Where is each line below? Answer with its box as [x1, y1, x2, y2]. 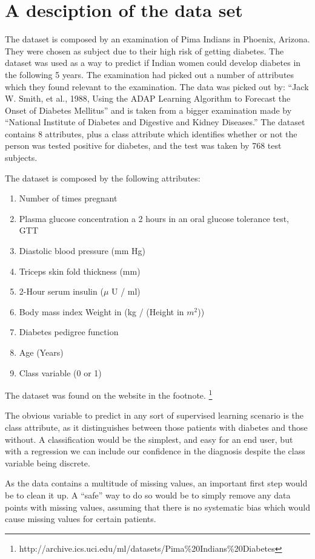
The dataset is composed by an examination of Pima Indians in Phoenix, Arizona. [5, 33, 310, 45]
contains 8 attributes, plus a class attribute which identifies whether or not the [5, 127, 297, 140]
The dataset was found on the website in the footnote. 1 [5, 387, 213, 401]
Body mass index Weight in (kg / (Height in [19, 305, 184, 318]
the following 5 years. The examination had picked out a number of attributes [5, 68, 294, 80]
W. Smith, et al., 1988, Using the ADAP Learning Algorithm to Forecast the [5, 92, 291, 105]
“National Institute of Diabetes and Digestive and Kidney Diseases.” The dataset [5, 116, 305, 128]
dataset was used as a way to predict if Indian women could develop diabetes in [5, 56, 301, 69]
